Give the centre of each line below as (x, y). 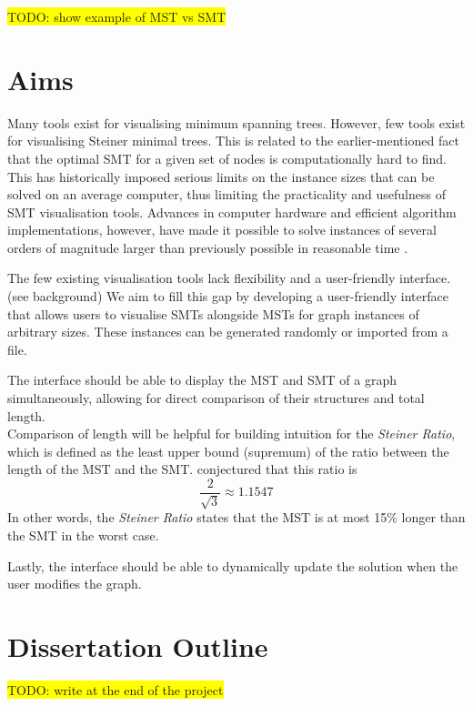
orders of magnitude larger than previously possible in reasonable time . (208, 247)
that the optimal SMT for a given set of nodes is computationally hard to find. (227, 158)
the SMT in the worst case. (83, 535)
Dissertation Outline (138, 646)
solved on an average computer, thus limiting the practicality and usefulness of (226, 194)
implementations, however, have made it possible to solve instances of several (222, 230)
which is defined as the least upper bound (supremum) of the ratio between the (228, 451)
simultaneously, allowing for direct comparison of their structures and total (216, 398)
